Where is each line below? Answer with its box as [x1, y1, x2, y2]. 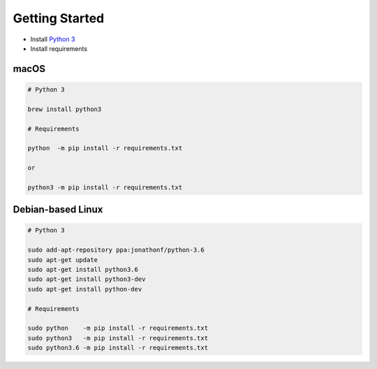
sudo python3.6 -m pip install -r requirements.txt [27, 344, 209, 352]
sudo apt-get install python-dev [27, 285, 142, 293]
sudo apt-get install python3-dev [27, 275, 146, 283]
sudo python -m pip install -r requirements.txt [27, 324, 209, 332]
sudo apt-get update [27, 256, 98, 263]
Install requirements [30, 44, 87, 52]
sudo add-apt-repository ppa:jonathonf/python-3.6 [27, 246, 205, 254]
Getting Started [13, 10, 105, 26]
